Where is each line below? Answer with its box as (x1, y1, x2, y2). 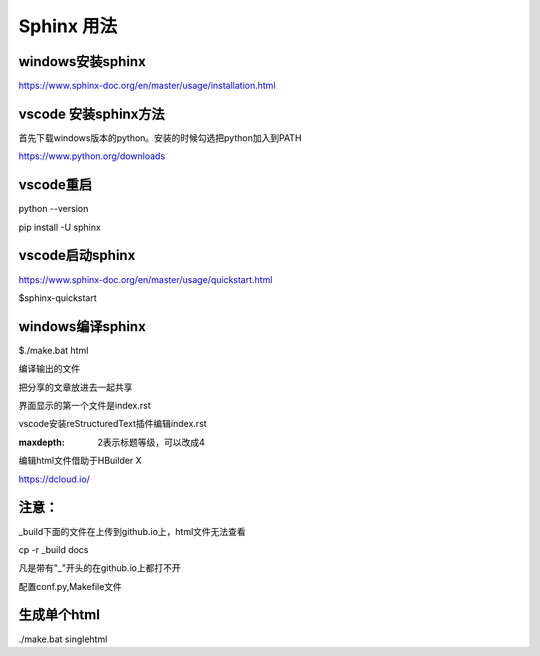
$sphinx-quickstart (18, 291, 97, 304)
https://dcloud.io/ (18, 473, 90, 485)
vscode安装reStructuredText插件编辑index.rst (18, 418, 207, 430)
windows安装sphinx (18, 53, 147, 70)
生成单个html (18, 606, 100, 624)
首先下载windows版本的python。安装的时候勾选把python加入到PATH (18, 131, 302, 144)
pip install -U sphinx (18, 221, 102, 233)
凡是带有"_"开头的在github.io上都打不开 (18, 562, 181, 574)
